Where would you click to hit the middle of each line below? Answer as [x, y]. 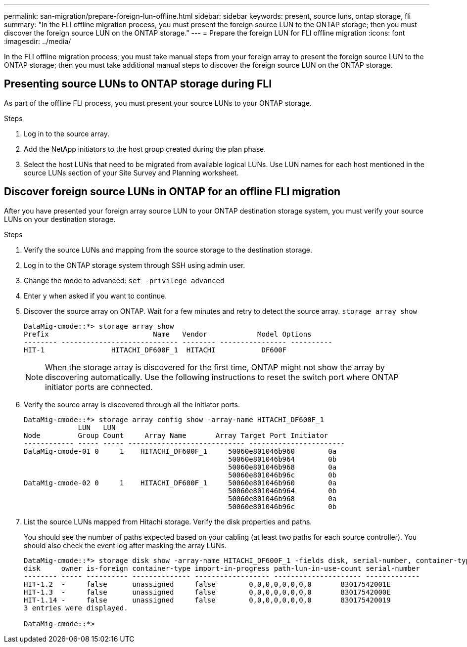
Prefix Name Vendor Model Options [168, 334]
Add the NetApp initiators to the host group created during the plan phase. [145, 149]
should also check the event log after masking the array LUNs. [125, 545]
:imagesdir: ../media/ [38, 41]
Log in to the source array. [67, 133]
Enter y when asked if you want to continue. [95, 296]
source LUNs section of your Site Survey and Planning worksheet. [131, 173]
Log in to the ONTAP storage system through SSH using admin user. [135, 265]
